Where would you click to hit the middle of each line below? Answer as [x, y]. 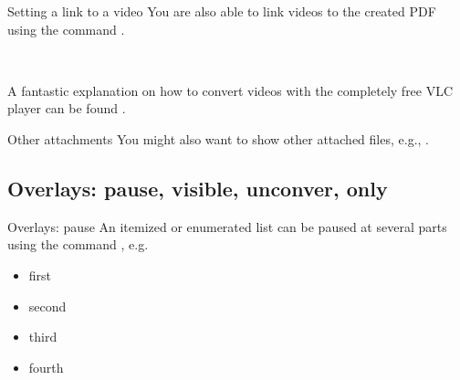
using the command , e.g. [78, 244]
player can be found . [67, 108]
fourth [46, 367]
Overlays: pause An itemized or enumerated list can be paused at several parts [227, 226]
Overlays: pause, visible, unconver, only [198, 188]
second [47, 306]
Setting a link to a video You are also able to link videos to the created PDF [222, 11]
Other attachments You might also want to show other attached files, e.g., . [218, 138]
